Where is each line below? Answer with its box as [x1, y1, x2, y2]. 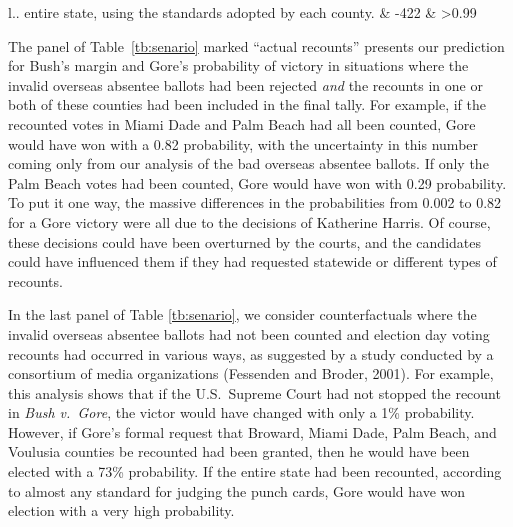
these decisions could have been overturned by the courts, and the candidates [8, 231, 481, 252]
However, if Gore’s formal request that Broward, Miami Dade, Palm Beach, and [8, 421, 497, 442]
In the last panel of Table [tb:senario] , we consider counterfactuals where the [8, 304, 477, 325]
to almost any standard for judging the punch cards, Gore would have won [8, 480, 466, 501]
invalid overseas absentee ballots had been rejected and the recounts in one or [8, 74, 483, 95]
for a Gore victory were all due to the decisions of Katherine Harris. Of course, [8, 211, 491, 232]
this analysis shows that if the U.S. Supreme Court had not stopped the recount [8, 382, 501, 403]
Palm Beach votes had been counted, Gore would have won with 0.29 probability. [8, 172, 507, 193]
